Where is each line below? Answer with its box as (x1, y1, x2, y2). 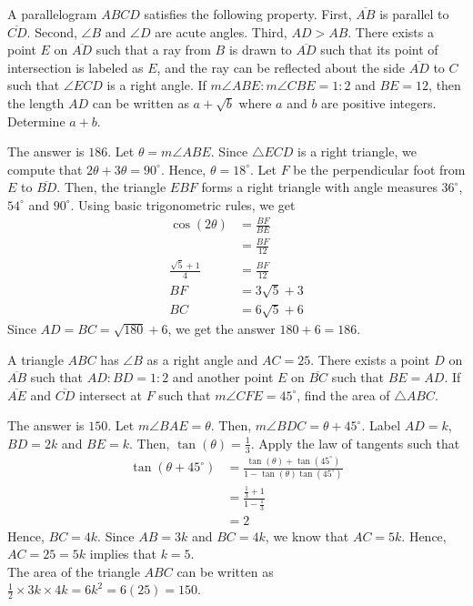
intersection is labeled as (7, 57, 144, 76)
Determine (7, 111, 65, 130)
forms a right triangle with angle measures (201, 177, 438, 197)
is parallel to (379, 5, 449, 23)
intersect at (79, 385, 142, 404)
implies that (89, 544, 156, 563)
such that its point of (320, 40, 438, 59)
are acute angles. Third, (155, 22, 287, 41)
